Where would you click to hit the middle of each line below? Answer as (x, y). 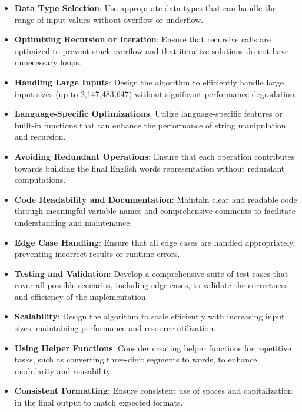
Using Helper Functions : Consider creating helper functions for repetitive (153, 347)
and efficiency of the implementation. (81, 296)
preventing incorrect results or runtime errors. (97, 254)
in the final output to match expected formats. (99, 402)
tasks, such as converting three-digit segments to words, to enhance (136, 359)
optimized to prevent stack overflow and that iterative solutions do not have (152, 50)
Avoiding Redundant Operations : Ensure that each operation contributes (155, 156)
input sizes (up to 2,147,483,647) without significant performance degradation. (155, 93)
